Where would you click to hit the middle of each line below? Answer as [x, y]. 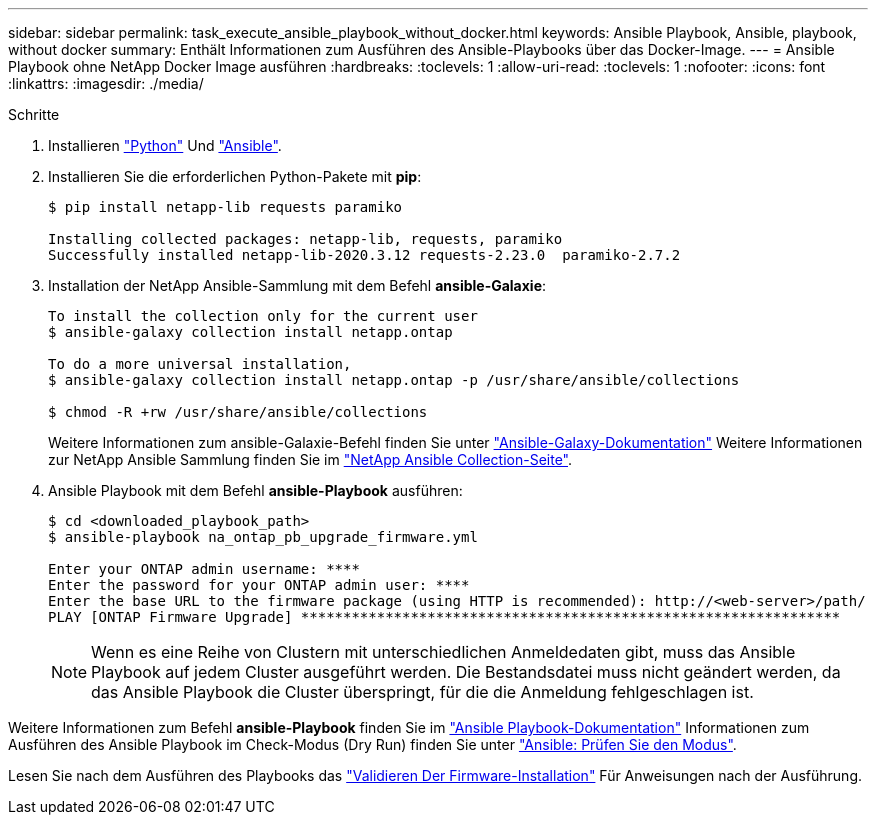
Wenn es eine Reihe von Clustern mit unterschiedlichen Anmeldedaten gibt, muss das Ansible [443, 652]
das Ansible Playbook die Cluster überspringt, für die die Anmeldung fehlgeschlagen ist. [422, 692]
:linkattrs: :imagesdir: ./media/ [106, 83]
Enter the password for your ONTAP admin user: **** [259, 585]
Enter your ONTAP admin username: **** [204, 569]
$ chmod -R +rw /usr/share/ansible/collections [238, 412]
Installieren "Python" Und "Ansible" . [165, 145]
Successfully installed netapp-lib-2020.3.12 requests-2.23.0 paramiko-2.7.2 [364, 255]
